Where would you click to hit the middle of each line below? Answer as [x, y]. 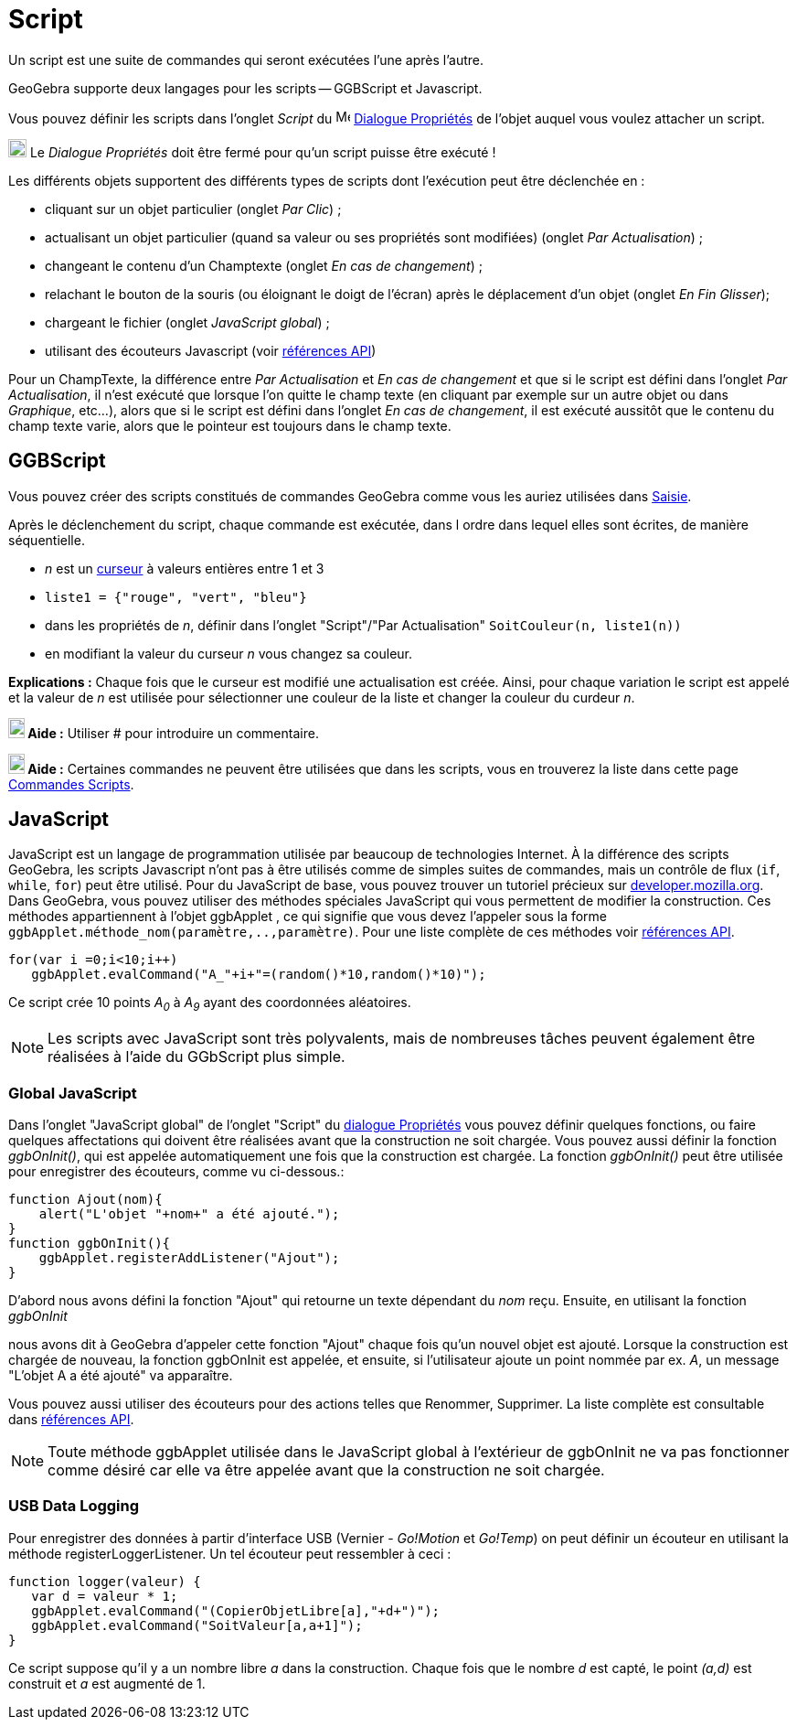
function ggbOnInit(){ [90, 1243]
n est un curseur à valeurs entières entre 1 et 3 [185, 568]
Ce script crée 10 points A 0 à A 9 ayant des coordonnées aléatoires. [210, 1004]
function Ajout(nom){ [85, 1199]
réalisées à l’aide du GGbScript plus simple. [197, 1057]
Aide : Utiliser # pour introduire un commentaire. [173, 733]
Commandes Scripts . [71, 784]
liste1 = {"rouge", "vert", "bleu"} [176, 597]
